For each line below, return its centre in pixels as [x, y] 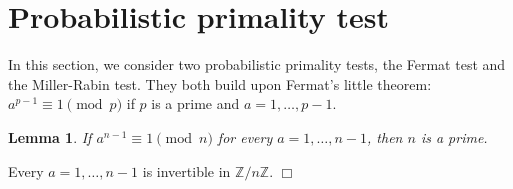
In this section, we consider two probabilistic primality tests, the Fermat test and [257, 64]
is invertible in [186, 170]
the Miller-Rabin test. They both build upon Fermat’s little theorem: [220, 83]
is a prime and [195, 103]
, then [385, 136]
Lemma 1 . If [50, 136]
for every [245, 136]
